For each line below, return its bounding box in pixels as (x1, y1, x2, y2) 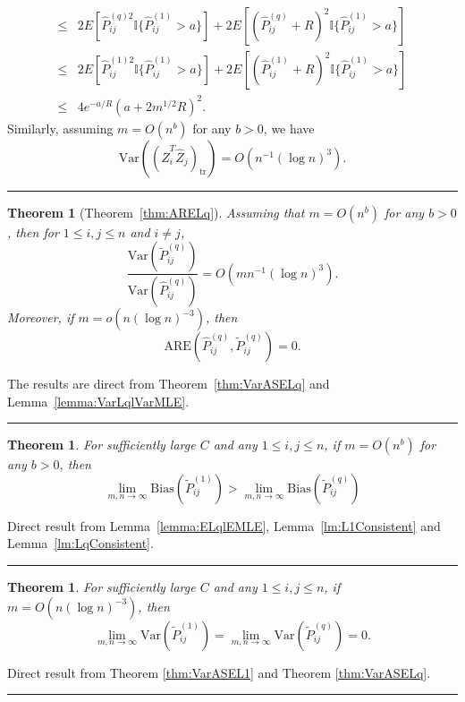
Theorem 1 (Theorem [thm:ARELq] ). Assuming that (7, 202, 305, 221)
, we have (263, 118, 315, 137)
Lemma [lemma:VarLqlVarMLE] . (7, 391, 190, 410)
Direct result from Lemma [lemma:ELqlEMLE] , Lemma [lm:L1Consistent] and (7, 516, 441, 535)
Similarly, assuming (7, 118, 114, 137)
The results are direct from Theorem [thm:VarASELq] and (7, 374, 330, 393)
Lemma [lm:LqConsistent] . (7, 534, 154, 552)
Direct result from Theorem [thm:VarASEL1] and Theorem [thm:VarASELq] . (7, 663, 431, 681)
